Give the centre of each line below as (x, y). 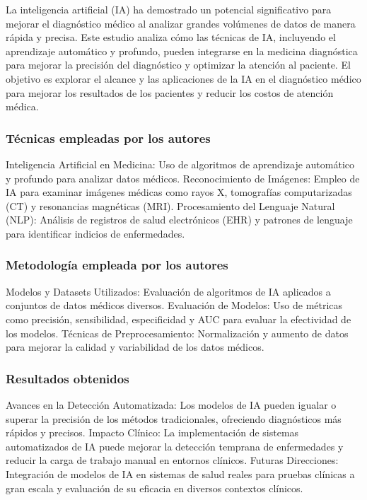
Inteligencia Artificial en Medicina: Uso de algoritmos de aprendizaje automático (180, 164)
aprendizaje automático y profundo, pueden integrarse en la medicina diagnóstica (182, 51)
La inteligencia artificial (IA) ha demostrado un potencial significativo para (169, 9)
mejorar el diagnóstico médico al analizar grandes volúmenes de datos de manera (181, 23)
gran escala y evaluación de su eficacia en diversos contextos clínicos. (155, 488)
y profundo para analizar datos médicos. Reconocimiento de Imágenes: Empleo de (183, 178)
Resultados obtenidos (68, 378)
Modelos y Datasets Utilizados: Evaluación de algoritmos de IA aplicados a (168, 291)
